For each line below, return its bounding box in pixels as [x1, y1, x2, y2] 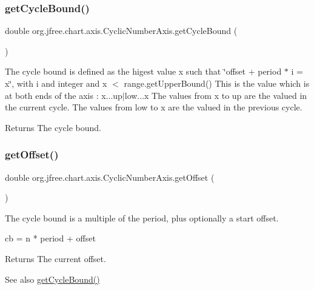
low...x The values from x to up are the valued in [124, 89, 307, 101]
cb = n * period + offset [5, 232, 96, 244]
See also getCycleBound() [5, 272, 100, 285]
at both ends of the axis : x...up [5, 89, 122, 101]
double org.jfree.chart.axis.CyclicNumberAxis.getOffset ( [5, 170, 215, 183]
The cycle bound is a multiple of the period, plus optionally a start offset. [5, 211, 279, 224]
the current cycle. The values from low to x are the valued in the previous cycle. [5, 101, 302, 113]
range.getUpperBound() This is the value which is [124, 77, 310, 89]
